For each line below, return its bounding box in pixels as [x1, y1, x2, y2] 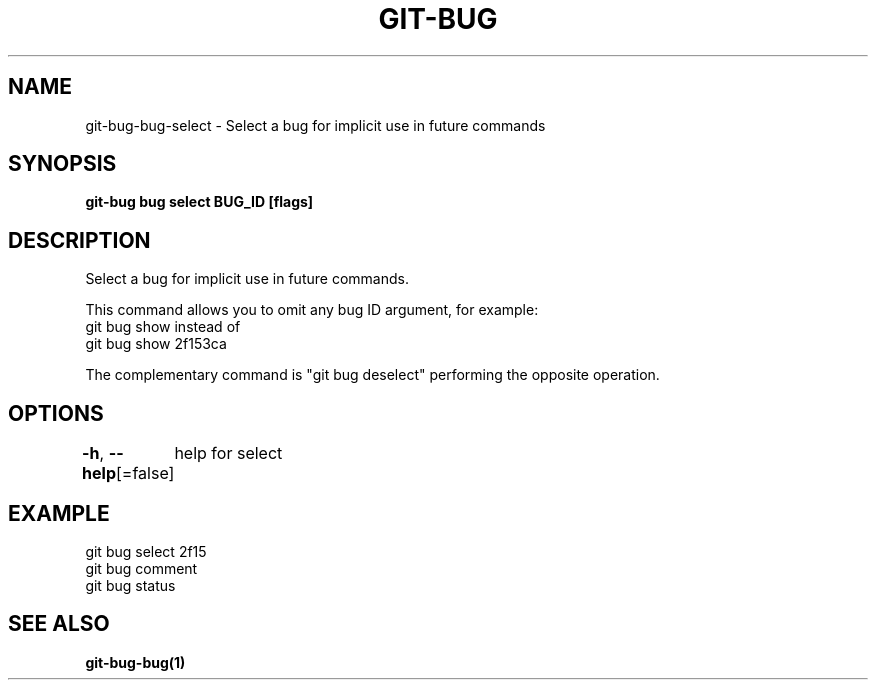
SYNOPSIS [8, 151, 117, 177]
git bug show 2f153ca [85, 335, 227, 353]
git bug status [85, 576, 176, 594]
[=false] [116, 463, 175, 484]
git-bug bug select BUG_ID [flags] [85, 193, 314, 211]
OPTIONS [8, 400, 104, 426]
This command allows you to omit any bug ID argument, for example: [85, 301, 539, 319]
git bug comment [85, 559, 198, 577]
